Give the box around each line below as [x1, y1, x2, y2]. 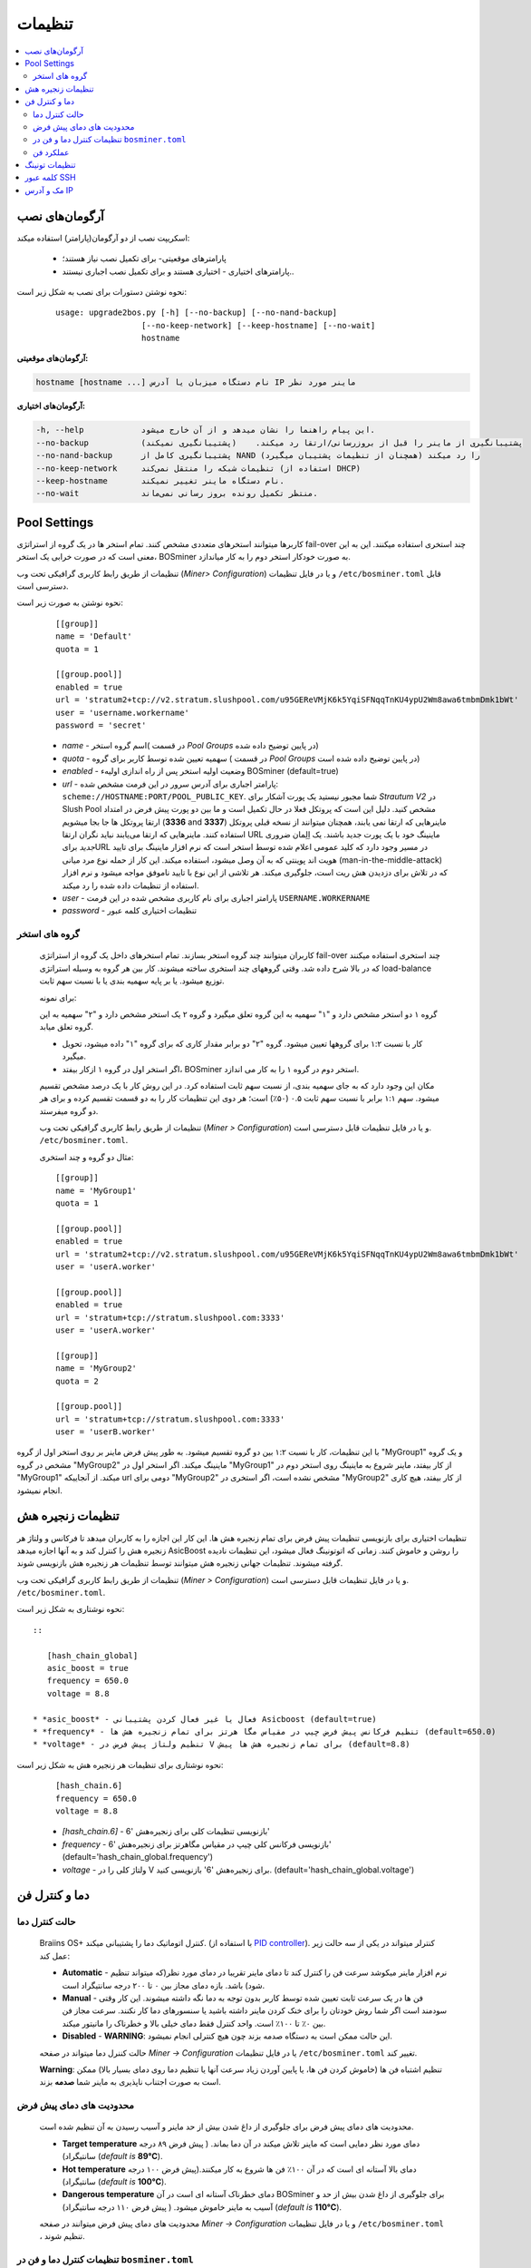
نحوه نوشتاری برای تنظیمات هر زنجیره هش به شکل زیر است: [16, 1759, 224, 1770]
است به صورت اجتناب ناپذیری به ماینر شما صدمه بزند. [39, 2077, 221, 2087]
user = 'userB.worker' [55, 1427, 157, 1437]
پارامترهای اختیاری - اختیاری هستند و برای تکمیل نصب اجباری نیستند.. [62, 266, 294, 277]
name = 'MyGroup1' [55, 1185, 138, 1196]
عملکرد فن [33, 146, 70, 158]
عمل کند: [39, 1950, 71, 1961]
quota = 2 [55, 1375, 99, 1386]
